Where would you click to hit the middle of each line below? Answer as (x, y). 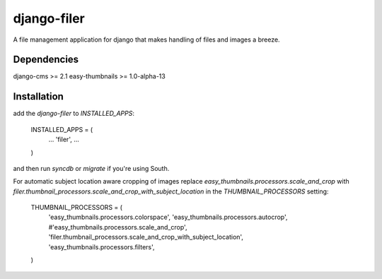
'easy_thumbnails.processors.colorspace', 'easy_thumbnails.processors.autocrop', (168, 217)
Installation (38, 96)
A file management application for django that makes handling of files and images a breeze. (146, 40)
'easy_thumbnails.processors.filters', (102, 247)
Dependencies (46, 60)
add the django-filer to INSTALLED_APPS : (74, 114)
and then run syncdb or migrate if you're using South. (91, 168)
